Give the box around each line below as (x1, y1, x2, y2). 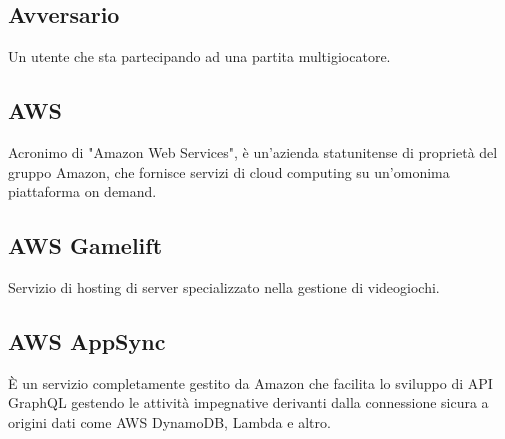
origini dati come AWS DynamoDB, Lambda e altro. (8, 411, 331, 432)
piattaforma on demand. (8, 181, 157, 202)
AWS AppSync (8, 325, 166, 356)
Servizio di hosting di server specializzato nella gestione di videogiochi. (8, 276, 440, 297)
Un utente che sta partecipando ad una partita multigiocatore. (8, 46, 391, 67)
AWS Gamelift (8, 230, 163, 261)
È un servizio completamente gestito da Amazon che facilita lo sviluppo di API (8, 372, 493, 393)
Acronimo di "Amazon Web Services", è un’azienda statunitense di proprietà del (8, 142, 498, 162)
